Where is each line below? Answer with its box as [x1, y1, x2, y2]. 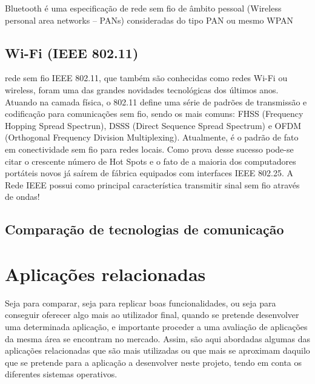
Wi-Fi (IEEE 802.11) [5, 43, 139, 62]
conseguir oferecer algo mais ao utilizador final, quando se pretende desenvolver [5, 308, 299, 321]
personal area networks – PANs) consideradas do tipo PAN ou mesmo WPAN [5, 13, 294, 26]
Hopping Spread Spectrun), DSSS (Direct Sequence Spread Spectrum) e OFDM [5, 119, 302, 131]
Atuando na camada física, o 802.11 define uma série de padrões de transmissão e [5, 95, 307, 108]
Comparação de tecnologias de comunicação [5, 220, 284, 239]
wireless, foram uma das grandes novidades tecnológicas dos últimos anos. [5, 83, 279, 96]
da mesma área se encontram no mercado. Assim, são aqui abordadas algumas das [5, 332, 310, 345]
